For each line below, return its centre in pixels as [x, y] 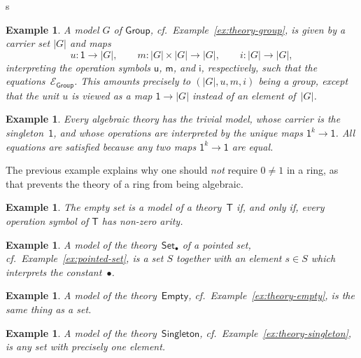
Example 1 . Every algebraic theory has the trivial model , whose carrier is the [173, 119]
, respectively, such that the [259, 67]
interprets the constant [54, 271]
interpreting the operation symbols [78, 67]
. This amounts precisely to [133, 81]
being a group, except [303, 81]
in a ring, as [312, 170]
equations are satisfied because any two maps [101, 146]
